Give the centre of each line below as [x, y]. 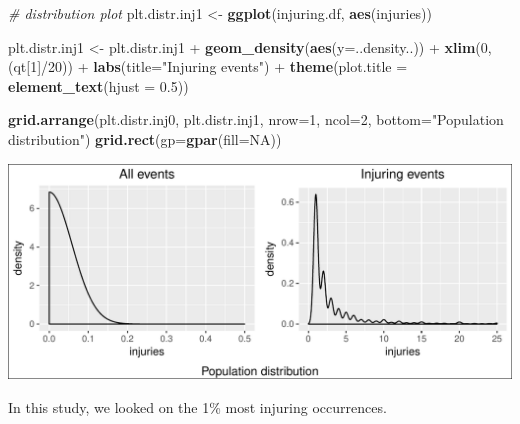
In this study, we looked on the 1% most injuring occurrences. [197, 406]
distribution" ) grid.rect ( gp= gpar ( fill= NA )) [145, 138]
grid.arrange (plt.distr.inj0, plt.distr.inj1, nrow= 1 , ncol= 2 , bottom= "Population [256, 119]
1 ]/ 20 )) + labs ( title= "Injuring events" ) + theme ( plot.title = [219, 66]
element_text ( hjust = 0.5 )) [98, 85]
